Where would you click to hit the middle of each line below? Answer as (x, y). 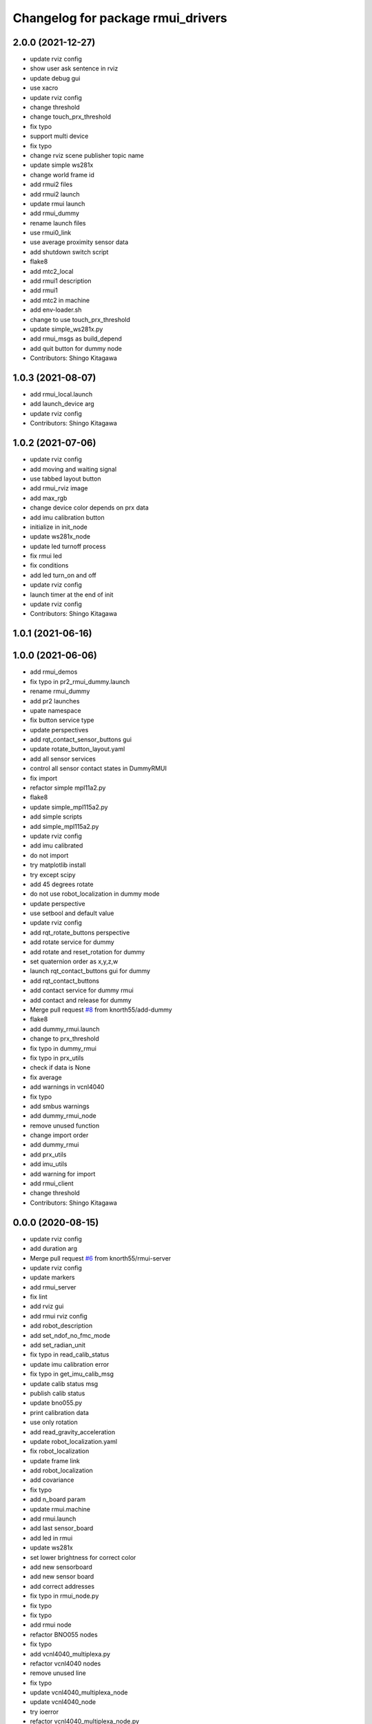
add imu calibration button (67, 517)
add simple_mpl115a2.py (64, 826)
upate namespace (56, 710)
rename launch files (58, 223)
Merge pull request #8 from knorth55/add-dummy (101, 1010)
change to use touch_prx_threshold (80, 319)
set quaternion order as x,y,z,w (74, 961)
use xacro (44, 88)
